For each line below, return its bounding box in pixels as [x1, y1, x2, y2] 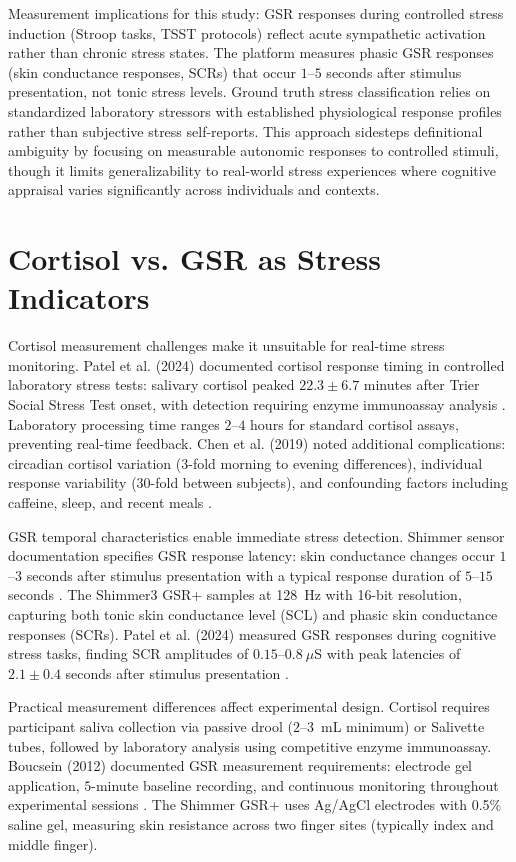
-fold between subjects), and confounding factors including [150, 472, 508, 493]
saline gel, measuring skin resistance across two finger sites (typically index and [8, 813, 494, 834]
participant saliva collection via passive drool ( [8, 715, 293, 736]
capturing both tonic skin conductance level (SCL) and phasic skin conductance [8, 603, 498, 624]
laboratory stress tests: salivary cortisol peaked [8, 374, 295, 395]
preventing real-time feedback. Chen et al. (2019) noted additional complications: [8, 433, 506, 454]
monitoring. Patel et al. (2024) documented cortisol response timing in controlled [8, 354, 505, 375]
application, [8, 774, 80, 795]
